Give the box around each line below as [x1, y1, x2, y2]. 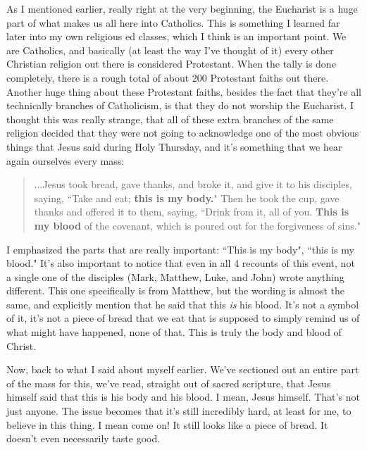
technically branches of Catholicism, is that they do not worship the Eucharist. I [6, 98, 354, 113]
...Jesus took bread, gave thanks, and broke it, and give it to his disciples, [34, 177, 352, 192]
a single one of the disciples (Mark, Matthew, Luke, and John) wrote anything [6, 269, 344, 284]
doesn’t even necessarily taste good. [6, 431, 161, 446]
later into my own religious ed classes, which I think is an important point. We [6, 29, 347, 44]
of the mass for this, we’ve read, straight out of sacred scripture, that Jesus [6, 375, 331, 390]
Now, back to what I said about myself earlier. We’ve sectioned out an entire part [6, 362, 359, 377]
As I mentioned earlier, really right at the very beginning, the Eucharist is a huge [6, 1, 358, 15]
